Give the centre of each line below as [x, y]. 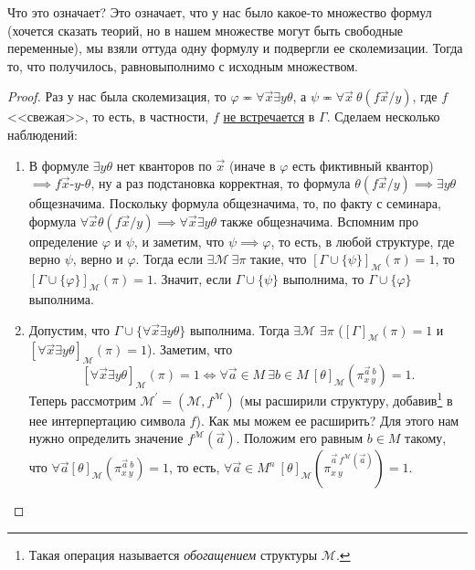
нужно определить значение [106, 438]
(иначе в [252, 165]
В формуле [59, 165]
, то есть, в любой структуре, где [363, 241]
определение [63, 241]
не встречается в [269, 116]
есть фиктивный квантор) [363, 165]
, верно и [98, 259]
